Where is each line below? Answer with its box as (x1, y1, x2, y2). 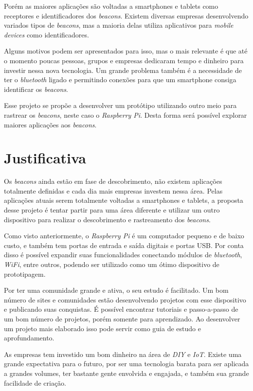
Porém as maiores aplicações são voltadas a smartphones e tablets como (4, 1, 218, 11)
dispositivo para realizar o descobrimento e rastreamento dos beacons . (4, 214, 211, 224)
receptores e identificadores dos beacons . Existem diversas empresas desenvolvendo (4, 10, 249, 20)
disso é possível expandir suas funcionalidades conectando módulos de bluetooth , (4, 249, 242, 260)
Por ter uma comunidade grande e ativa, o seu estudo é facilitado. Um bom (4, 285, 229, 295)
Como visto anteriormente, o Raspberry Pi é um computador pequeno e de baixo (4, 231, 244, 241)
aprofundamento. (4, 333, 54, 343)
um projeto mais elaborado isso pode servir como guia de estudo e (4, 323, 201, 333)
